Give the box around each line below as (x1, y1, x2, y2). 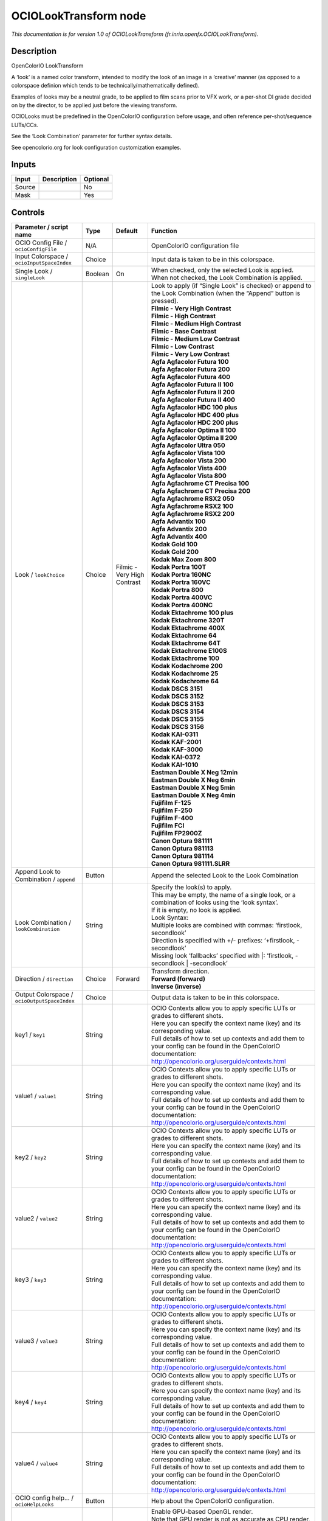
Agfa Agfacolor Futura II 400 (151, 395, 236, 404)
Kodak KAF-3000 (151, 745, 203, 754)
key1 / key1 (15, 1031, 46, 1039)
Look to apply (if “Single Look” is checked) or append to (151, 282, 312, 290)
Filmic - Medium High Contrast (151, 319, 242, 328)
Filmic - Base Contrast (151, 327, 217, 335)
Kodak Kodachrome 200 (151, 662, 223, 670)
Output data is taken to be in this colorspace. (151, 993, 279, 1001)
